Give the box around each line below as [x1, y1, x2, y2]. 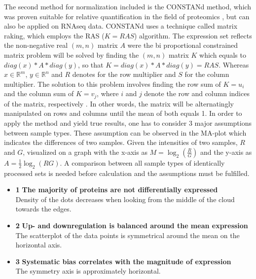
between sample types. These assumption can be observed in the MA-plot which [4, 127, 247, 138]
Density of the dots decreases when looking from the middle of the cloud [15, 194, 235, 204]
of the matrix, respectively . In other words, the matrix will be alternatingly [4, 98, 234, 108]
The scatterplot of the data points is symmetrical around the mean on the [15, 230, 240, 240]
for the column [184, 69, 229, 79]
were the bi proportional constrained [127, 40, 238, 50]
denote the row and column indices [144, 88, 250, 99]
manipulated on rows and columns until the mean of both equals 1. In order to [4, 108, 242, 118]
